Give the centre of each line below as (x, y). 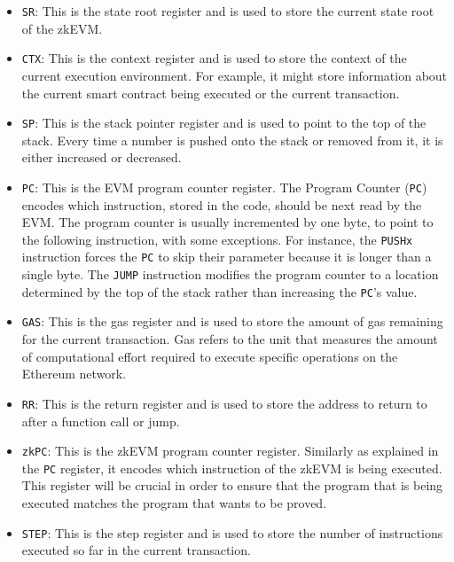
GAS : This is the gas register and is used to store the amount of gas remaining (232, 321)
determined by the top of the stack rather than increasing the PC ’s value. (219, 291)
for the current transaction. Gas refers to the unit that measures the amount (230, 339)
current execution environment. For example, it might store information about (235, 75)
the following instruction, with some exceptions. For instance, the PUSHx (217, 239)
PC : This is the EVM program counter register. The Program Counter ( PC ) (224, 187)
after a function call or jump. (101, 421)
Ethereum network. (74, 374)
